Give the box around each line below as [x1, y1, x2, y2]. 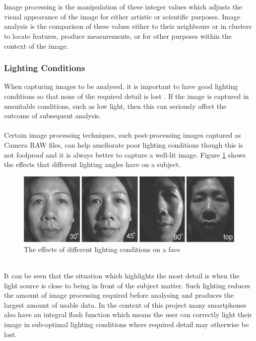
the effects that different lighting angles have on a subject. [4, 159, 181, 170]
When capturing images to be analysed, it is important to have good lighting [4, 81, 238, 91]
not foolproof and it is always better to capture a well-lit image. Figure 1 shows [4, 149, 246, 160]
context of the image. [4, 40, 68, 51]
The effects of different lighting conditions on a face [24, 244, 181, 254]
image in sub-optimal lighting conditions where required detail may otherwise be [4, 319, 249, 329]
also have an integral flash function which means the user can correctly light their [4, 309, 252, 320]
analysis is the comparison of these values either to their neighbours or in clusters [4, 21, 252, 31]
